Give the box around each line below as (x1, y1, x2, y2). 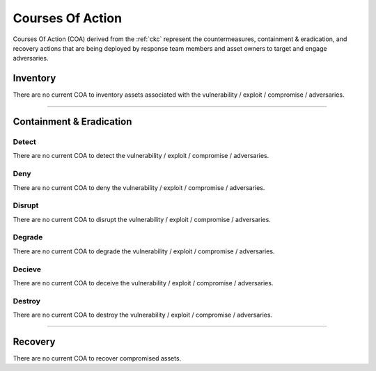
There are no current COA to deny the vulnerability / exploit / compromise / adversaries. (13, 183, 265, 191)
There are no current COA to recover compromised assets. (13, 354, 182, 362)
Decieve (13, 265, 42, 274)
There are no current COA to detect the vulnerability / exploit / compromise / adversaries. (13, 152, 269, 160)
